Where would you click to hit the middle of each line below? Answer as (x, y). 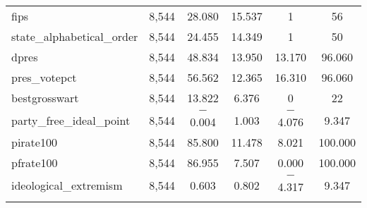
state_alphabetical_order (75, 36)
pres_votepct (44, 77)
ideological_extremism (67, 185)
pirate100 (34, 142)
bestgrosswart (45, 98)
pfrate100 (35, 163)
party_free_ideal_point (71, 120)
